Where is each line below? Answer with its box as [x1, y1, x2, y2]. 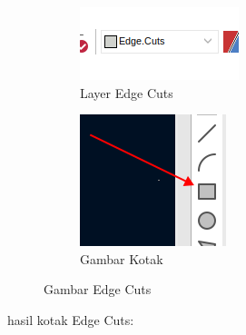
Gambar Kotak [80, 249, 163, 268]
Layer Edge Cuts [80, 83, 173, 102]
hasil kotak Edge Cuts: [7, 310, 134, 329]
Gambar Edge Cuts [44, 280, 152, 299]
